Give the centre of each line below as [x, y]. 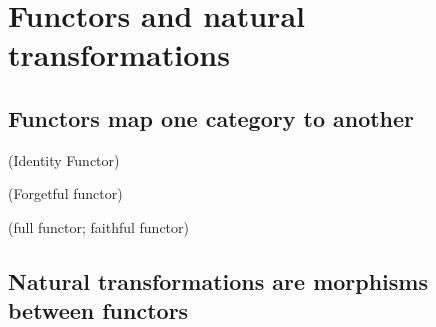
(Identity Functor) [64, 159]
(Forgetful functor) [65, 193]
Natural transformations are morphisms [218, 280]
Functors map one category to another [211, 117]
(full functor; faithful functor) [98, 226]
